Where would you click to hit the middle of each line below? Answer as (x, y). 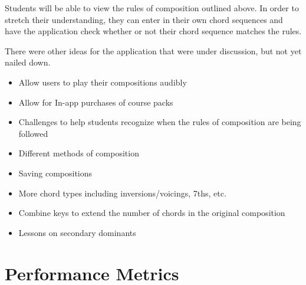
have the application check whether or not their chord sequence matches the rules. (153, 31)
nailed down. (28, 62)
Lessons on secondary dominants (77, 232)
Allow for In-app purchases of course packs (96, 102)
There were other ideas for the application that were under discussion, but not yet (153, 50)
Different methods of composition (79, 153)
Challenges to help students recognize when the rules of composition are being (160, 122)
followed (33, 133)
